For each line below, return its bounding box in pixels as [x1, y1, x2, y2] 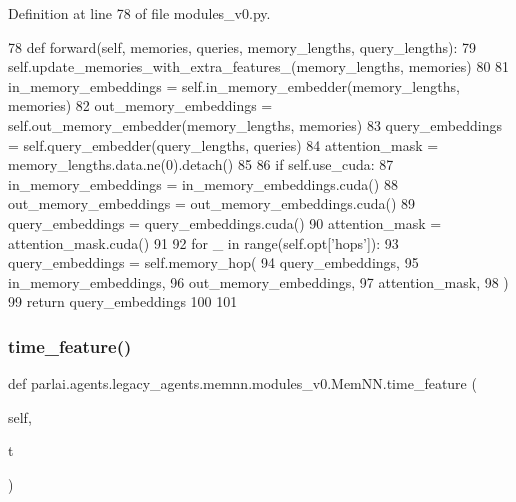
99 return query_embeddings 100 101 [8, 291, 238, 312]
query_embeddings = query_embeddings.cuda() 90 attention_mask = [8, 212, 442, 233]
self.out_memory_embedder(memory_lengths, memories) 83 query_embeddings [8, 114, 502, 135]
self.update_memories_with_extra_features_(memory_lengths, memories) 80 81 [8, 56, 510, 77]
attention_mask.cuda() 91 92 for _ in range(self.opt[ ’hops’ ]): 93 [8, 232, 399, 253]
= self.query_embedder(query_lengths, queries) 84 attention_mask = [8, 134, 439, 155]
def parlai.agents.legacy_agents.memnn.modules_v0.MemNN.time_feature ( [8, 373, 477, 394]
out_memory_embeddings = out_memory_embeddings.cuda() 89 [8, 193, 416, 214]
